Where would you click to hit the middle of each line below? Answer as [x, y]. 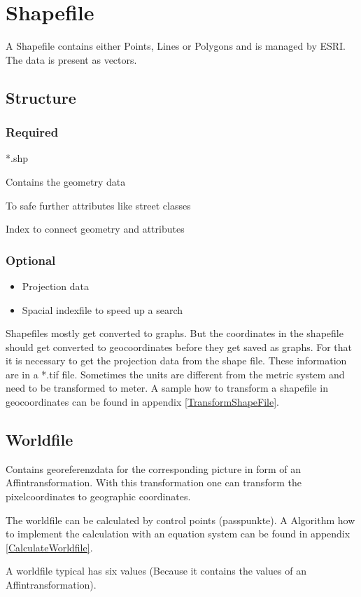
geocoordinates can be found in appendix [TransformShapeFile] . [143, 402]
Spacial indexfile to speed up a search [102, 309]
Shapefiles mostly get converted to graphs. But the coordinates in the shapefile [175, 333]
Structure [41, 97]
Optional [31, 260]
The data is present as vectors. [71, 59]
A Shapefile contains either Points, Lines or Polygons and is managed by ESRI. [176, 46]
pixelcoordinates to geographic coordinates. [98, 496]
